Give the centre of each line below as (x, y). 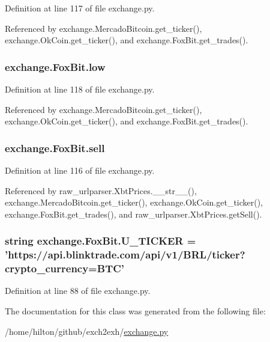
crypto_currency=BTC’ (65, 268)
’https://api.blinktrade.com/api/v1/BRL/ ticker (122, 255)
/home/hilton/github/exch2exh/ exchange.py (87, 331)
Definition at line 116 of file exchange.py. (80, 170)
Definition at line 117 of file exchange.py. (80, 8)
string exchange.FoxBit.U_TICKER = (100, 241)
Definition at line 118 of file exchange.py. (80, 89)
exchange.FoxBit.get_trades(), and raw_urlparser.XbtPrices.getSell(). (133, 214)
